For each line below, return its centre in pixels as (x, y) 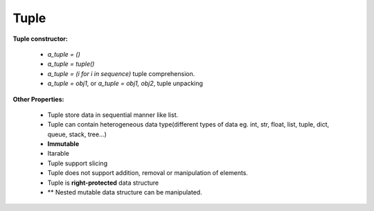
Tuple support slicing (77, 163)
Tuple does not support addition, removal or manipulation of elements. (148, 173)
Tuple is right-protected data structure (103, 183)
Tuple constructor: (41, 39)
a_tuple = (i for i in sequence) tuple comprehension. (121, 73)
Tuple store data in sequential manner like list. (113, 115)
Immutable (63, 144)
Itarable (58, 154)
